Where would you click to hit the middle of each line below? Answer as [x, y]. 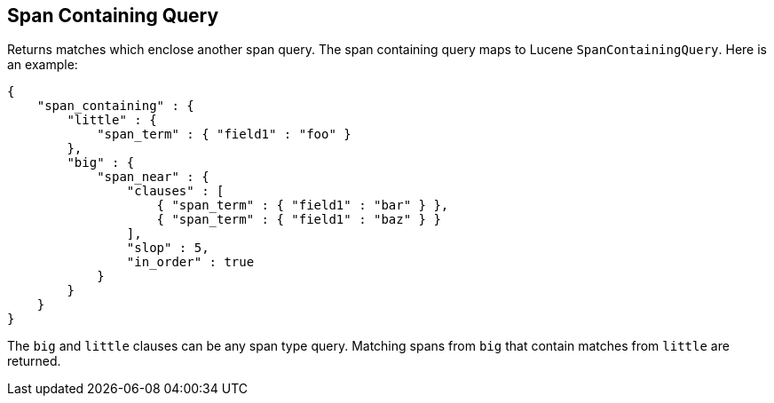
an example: [43, 65]
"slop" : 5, [168, 248]
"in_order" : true [190, 262]
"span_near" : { [153, 177]
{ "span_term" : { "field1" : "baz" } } [299, 220]
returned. [34, 361]
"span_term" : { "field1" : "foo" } [224, 134]
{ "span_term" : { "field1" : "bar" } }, [303, 205]
